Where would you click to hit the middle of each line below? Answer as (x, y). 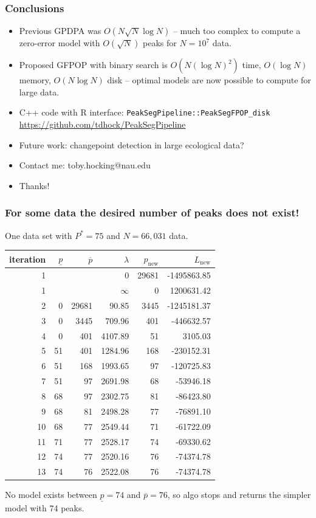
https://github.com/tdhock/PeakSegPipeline (102, 124)
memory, (35, 80)
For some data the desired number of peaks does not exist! (152, 212)
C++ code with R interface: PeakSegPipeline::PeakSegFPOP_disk (145, 112)
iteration (28, 259)
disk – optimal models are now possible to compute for (209, 80)
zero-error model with (60, 43)
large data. (39, 92)
